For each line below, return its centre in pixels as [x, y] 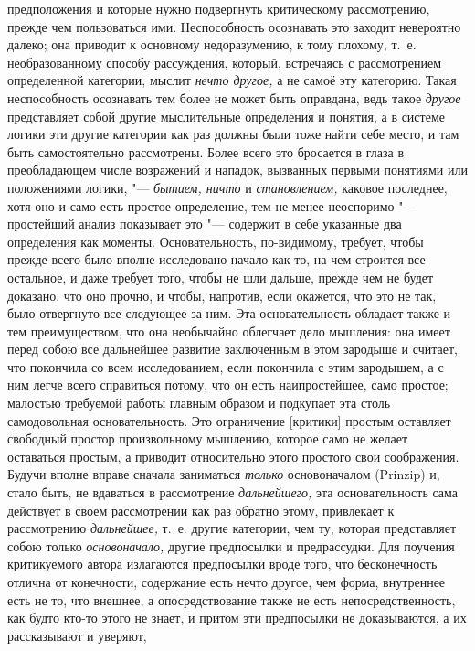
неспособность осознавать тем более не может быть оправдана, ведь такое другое [234, 97]
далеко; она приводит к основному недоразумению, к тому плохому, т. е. [212, 44]
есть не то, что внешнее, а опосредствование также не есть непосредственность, [232, 599]
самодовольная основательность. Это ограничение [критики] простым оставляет [229, 420]
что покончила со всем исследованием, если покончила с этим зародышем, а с [226, 366]
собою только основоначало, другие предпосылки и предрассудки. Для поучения [231, 545]
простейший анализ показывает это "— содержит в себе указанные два [205, 224]
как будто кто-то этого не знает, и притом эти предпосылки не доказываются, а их [237, 618]
